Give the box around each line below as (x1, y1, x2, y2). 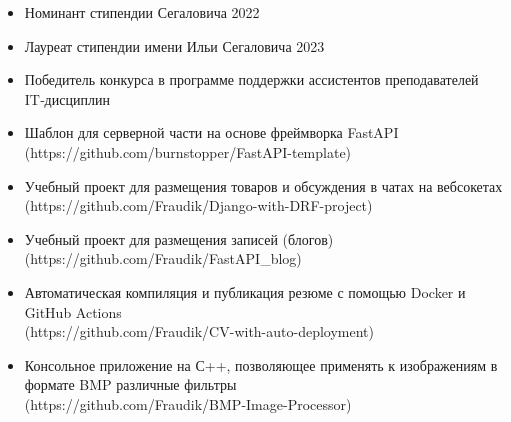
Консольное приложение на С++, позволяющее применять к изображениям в (24, 354, 498, 375)
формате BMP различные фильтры (24, 374, 237, 395)
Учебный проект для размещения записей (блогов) (24, 228, 334, 249)
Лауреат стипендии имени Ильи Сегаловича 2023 (24, 35, 325, 56)
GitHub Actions (24, 301, 122, 322)
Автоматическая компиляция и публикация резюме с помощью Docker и (24, 281, 466, 302)
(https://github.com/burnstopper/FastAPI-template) (24, 141, 352, 162)
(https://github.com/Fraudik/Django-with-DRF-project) (24, 195, 373, 216)
